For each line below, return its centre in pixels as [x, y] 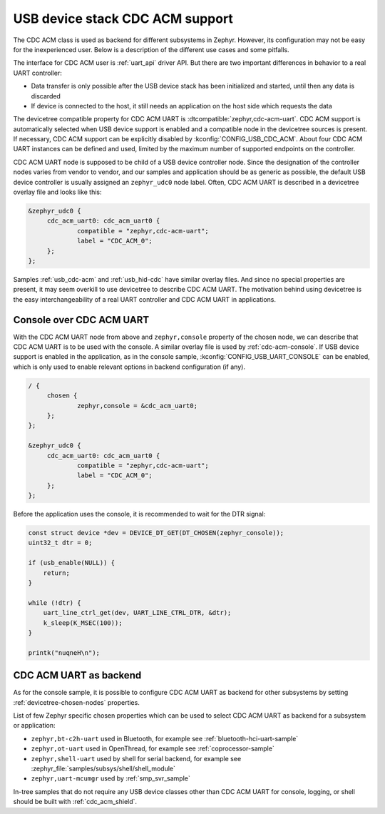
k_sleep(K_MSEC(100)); [83, 623]
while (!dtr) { [55, 602]
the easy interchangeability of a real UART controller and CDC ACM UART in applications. [144, 299]
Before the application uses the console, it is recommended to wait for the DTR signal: [139, 514]
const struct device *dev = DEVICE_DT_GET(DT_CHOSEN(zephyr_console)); [156, 533]
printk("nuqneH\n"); [64, 652]
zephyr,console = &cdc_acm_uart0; [137, 406]
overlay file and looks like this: [58, 192]
